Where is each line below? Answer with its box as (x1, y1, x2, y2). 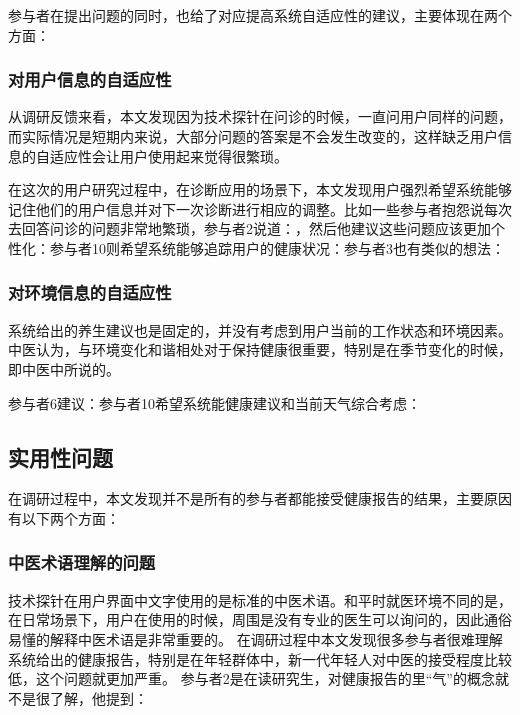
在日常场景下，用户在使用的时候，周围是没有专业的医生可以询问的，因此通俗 (8, 609, 512, 630)
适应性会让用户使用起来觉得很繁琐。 (49, 145, 288, 166)
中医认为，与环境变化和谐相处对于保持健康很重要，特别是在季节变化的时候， (8, 339, 512, 360)
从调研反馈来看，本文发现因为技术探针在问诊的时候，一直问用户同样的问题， (8, 106, 512, 127)
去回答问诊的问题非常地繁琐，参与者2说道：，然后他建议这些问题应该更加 (8, 218, 491, 239)
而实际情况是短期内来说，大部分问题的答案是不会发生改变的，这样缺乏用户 (8, 126, 498, 146)
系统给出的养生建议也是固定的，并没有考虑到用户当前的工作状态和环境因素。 (8, 319, 512, 340)
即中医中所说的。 (8, 358, 120, 379)
